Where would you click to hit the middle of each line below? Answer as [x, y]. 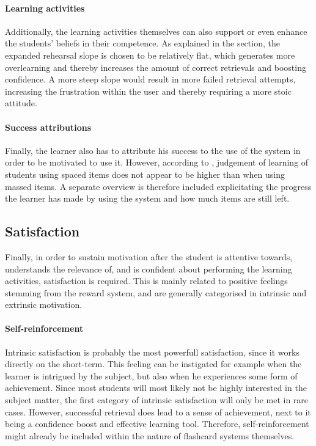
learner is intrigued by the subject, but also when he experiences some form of [151, 375]
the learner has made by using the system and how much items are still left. [147, 198]
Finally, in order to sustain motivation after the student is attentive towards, [149, 256]
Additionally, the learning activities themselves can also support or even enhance [156, 31]
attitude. [21, 103]
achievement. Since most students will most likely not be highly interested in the [156, 388]
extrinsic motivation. [44, 305]
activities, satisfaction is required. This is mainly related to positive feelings [146, 281]
